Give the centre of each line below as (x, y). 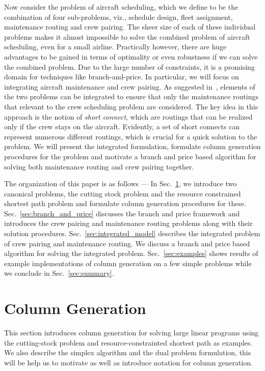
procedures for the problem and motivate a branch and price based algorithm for (130, 156)
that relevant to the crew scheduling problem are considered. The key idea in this (131, 106)
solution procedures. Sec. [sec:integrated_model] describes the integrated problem (132, 233)
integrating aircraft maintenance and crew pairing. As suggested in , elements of (130, 86)
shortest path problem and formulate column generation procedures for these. (125, 203)
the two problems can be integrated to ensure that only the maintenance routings (131, 96)
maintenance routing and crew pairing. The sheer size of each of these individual (130, 27)
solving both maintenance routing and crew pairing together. (99, 166)
